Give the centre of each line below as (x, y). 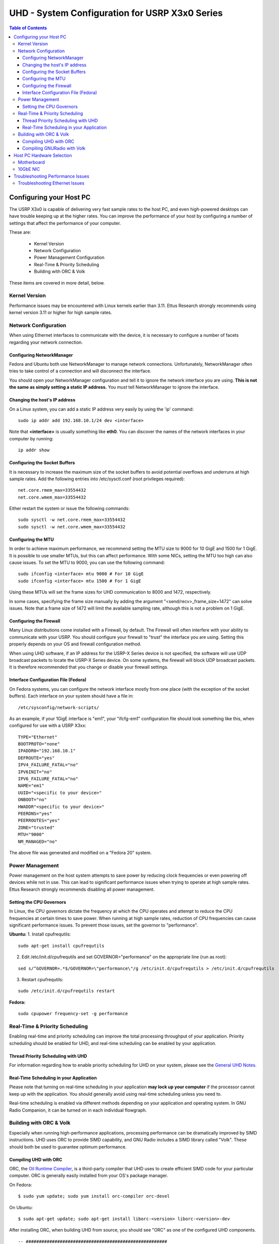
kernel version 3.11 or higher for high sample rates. (61, 312)
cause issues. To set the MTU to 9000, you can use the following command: (87, 563)
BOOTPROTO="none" (39, 744)
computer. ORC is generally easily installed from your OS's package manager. (89, 1176)
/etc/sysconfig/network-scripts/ (59, 707)
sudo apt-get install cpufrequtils (61, 946)
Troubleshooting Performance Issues (51, 176)
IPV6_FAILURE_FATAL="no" (48, 779)
